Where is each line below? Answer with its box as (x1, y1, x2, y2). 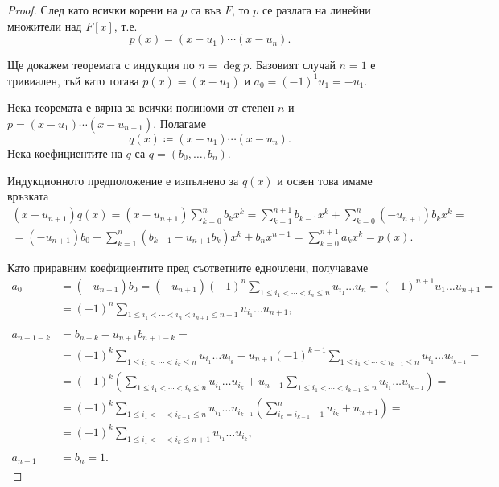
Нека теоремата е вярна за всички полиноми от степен (7, 99, 274, 116)
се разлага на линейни (262, 2, 371, 18)
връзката (7, 188, 49, 204)
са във (190, 2, 221, 18)
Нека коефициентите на (7, 144, 123, 161)
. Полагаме (153, 114, 206, 131)
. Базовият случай (249, 56, 336, 73)
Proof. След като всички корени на (7, 2, 178, 18)
